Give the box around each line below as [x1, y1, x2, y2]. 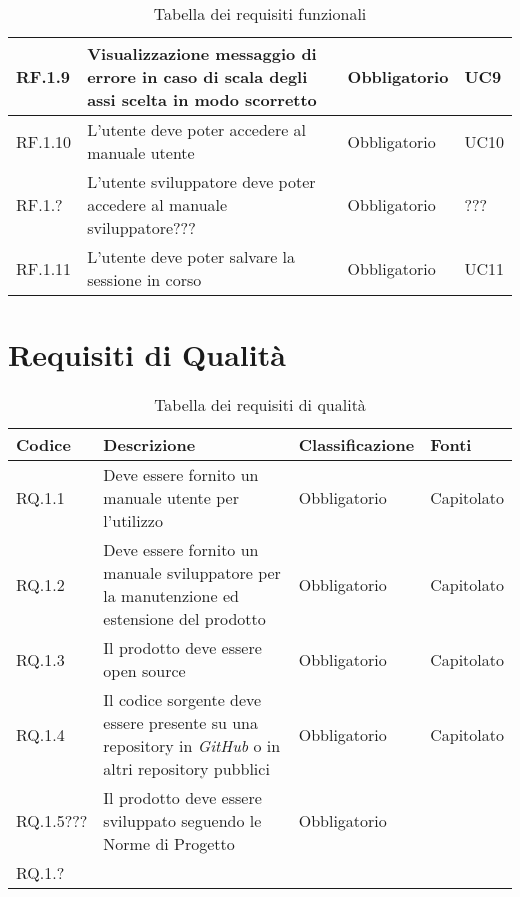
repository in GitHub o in [103, 734, 281, 758]
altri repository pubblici [103, 757, 270, 781]
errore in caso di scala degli [87, 65, 308, 88]
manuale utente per [103, 486, 239, 510]
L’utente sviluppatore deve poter [87, 170, 316, 193]
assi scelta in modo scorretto [87, 88, 317, 111]
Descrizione [103, 433, 196, 457]
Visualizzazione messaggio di [87, 42, 317, 65]
